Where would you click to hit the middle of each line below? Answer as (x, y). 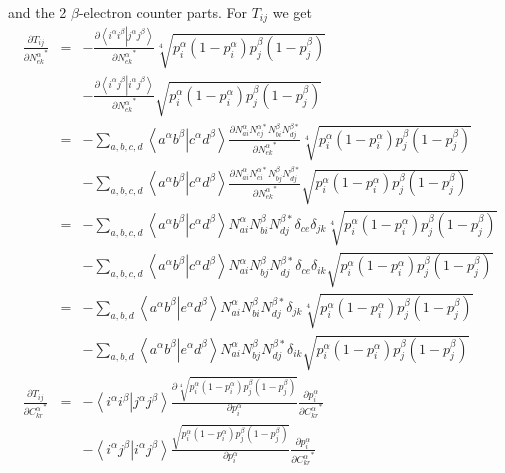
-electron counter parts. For (162, 12)
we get (292, 12)
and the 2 (37, 12)
